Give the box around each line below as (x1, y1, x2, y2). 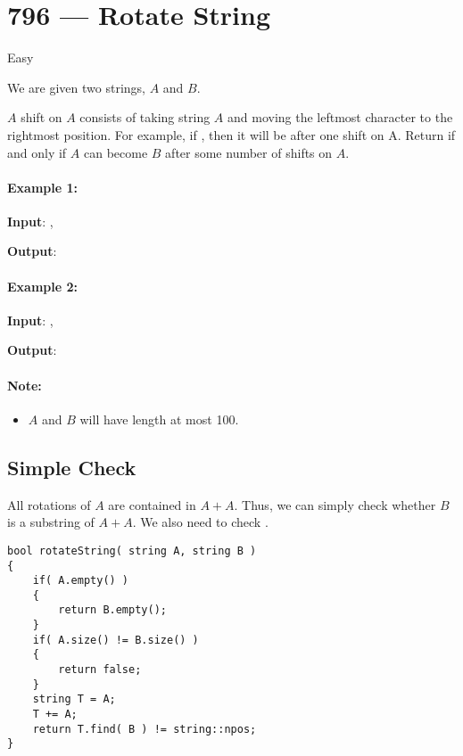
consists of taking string (79, 108, 211, 127)
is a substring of (7, 513, 95, 531)
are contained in (108, 495, 196, 514)
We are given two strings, (7, 78, 145, 96)
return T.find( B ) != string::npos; (32, 722, 257, 735)
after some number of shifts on (165, 143, 333, 161)
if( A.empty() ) (32, 574, 129, 588)
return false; (58, 663, 142, 677)
